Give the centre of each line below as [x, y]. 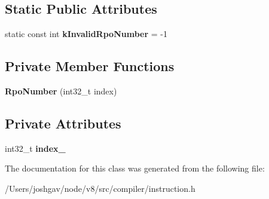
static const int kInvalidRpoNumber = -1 [86, 34]
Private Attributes [63, 123]
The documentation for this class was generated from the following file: [135, 168]
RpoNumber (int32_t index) [61, 91]
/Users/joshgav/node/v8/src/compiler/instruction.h [100, 188]
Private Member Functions [90, 66]
